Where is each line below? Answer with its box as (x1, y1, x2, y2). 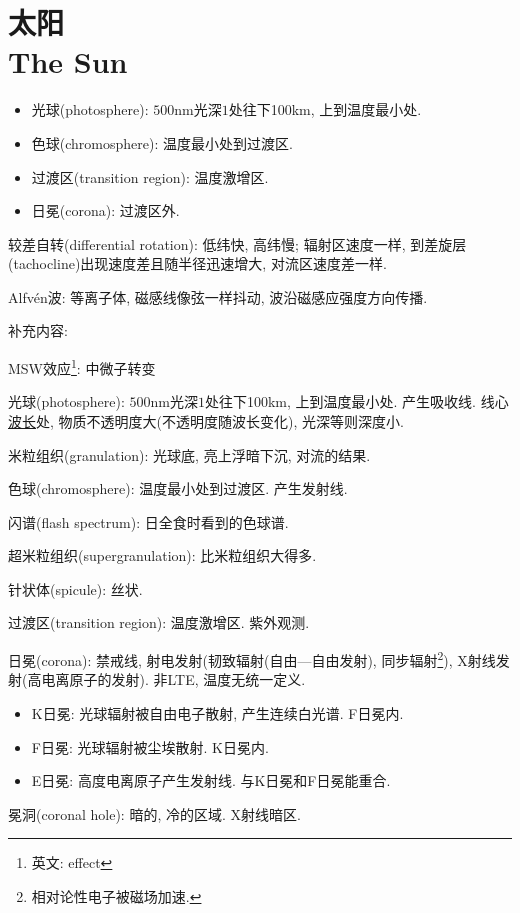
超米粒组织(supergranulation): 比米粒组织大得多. (8, 545, 317, 566)
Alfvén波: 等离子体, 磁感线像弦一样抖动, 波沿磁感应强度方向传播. (8, 286, 428, 307)
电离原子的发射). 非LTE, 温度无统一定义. (41, 669, 306, 690)
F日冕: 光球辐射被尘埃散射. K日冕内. (31, 736, 269, 757)
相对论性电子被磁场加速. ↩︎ (31, 885, 202, 906)
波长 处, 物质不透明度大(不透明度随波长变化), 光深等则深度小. (8, 410, 404, 431)
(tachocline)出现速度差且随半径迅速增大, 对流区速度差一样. (8, 253, 387, 274)
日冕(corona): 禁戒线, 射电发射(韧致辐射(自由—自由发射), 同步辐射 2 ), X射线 (8, 647, 496, 670)
